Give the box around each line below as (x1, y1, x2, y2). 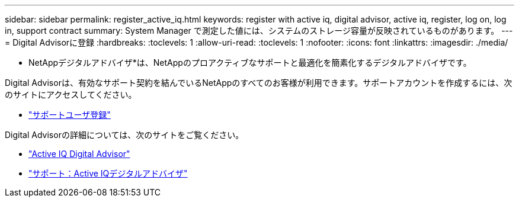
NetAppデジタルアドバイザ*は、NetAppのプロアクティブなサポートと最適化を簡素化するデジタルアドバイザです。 (28, 57, 472, 68)
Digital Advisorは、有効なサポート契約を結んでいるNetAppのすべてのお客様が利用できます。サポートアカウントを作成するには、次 (5, 78, 512, 88)
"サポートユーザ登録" (28, 110, 111, 120)
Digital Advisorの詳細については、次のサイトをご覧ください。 (5, 130, 244, 140)
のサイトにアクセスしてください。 (5, 89, 137, 100)
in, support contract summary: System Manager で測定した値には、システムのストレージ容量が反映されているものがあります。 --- (5, 25, 513, 36)
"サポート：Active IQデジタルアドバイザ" (28, 168, 188, 178)
